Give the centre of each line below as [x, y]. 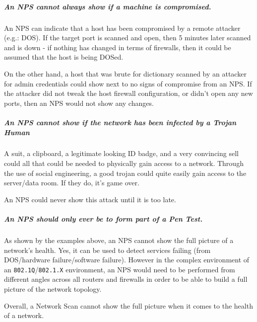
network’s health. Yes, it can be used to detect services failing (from [107, 250]
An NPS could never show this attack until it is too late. [90, 199]
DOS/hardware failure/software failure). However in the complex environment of [127, 260]
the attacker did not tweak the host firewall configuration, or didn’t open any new [128, 93]
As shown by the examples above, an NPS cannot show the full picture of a [119, 240]
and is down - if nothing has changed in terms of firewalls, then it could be [118, 47]
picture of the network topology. [53, 289]
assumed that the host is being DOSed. [64, 57]
